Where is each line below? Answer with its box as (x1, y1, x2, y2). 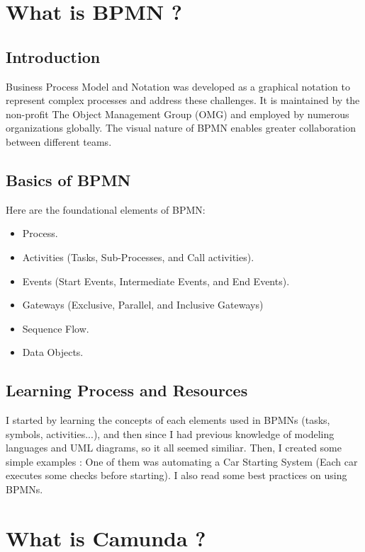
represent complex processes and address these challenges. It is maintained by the (6, 93, 360, 108)
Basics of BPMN (6, 168, 131, 190)
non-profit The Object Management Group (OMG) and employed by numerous (6, 106, 349, 121)
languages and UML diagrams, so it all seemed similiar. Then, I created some (6, 440, 342, 455)
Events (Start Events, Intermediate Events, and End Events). (22, 273, 290, 288)
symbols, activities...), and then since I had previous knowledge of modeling (6, 426, 335, 441)
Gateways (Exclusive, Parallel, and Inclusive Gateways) (22, 297, 264, 312)
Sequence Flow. (22, 321, 89, 335)
